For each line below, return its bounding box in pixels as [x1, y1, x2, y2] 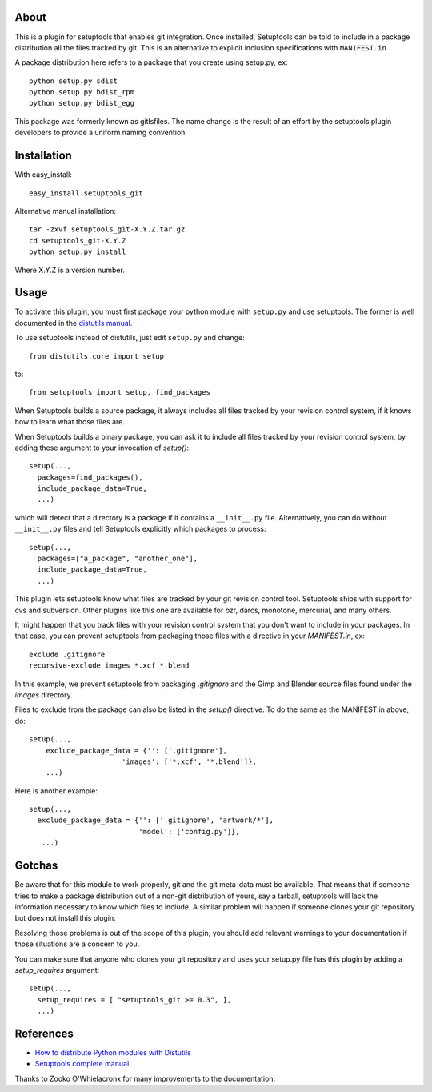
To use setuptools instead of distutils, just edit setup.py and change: [14, 333, 246, 343]
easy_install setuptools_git [29, 188, 143, 198]
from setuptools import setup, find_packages [29, 388, 211, 397]
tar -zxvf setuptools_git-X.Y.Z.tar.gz [29, 225, 186, 234]
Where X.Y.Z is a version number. [14, 265, 126, 275]
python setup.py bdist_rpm [29, 88, 135, 97]
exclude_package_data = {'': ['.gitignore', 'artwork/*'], [37, 816, 274, 825]
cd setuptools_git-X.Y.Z [29, 236, 126, 245]
